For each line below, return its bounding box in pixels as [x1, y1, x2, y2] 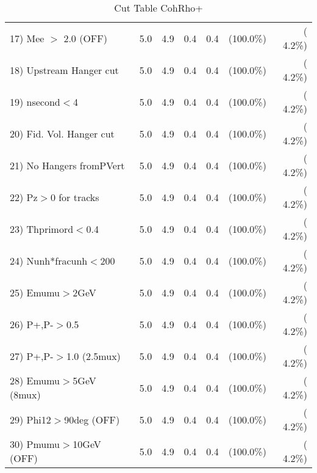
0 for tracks [50, 189, 99, 204]
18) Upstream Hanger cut [10, 62, 119, 77]
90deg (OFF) [64, 412, 120, 427]
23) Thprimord [10, 221, 74, 236]
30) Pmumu [10, 437, 60, 451]
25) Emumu [10, 285, 60, 299]
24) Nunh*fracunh [10, 253, 88, 268]
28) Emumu [10, 373, 60, 387]
